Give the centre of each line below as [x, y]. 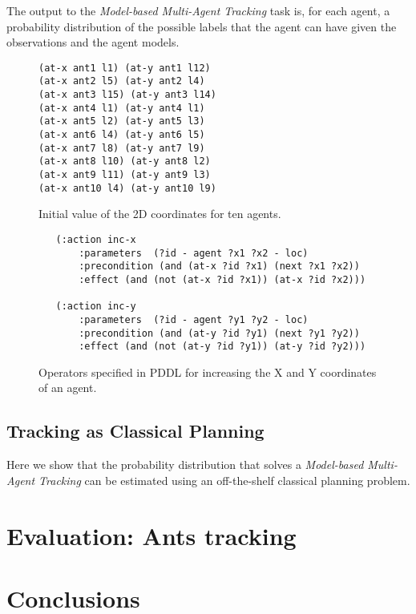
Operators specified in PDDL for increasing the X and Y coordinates [208, 372]
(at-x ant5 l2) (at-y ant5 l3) [122, 121]
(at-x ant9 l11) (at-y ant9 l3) [125, 175]
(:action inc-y [96, 307]
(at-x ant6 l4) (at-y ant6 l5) [122, 135]
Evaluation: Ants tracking [151, 535]
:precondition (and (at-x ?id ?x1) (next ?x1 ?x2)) [219, 267]
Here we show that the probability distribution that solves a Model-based [185, 465]
